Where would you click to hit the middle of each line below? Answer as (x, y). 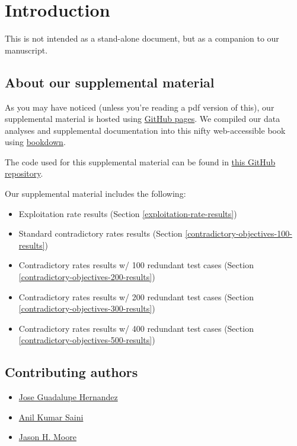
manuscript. (26, 50)
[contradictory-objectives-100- (239, 233)
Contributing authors (71, 372)
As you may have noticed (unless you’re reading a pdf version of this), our (140, 107)
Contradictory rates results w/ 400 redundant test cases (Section (136, 328)
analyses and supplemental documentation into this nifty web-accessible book (145, 130)
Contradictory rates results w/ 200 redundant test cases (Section (136, 296)
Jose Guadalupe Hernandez (68, 397)
